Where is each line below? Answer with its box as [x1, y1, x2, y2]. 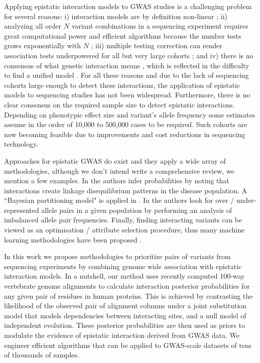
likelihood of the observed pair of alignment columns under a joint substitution [4, 300, 247, 311]
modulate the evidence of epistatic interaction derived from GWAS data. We [4, 330, 239, 340]
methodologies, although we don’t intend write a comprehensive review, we [4, 165, 234, 176]
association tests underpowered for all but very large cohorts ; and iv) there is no [4, 50, 253, 60]
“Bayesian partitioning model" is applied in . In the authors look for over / [4, 195, 234, 205]
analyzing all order [4, 21, 62, 31]
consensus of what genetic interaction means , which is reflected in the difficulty [4, 60, 249, 70]
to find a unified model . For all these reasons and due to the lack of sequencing [4, 70, 249, 80]
